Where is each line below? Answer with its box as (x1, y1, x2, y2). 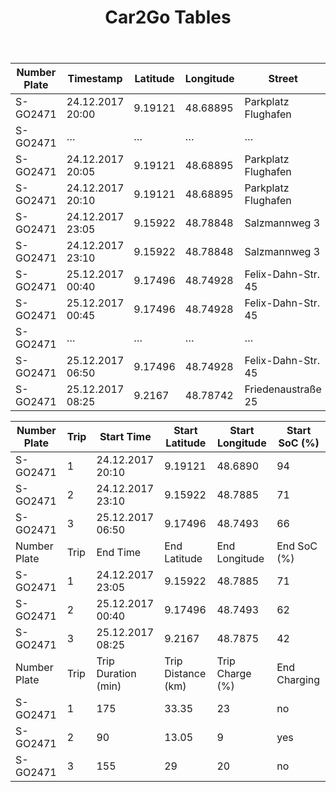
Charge (216, 667, 252, 681)
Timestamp (67, 72, 123, 86)
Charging (276, 673, 321, 687)
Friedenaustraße (244, 382, 322, 396)
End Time (96, 546, 142, 560)
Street (268, 72, 298, 86)
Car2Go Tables (104, 6, 232, 29)
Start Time (99, 430, 152, 444)
